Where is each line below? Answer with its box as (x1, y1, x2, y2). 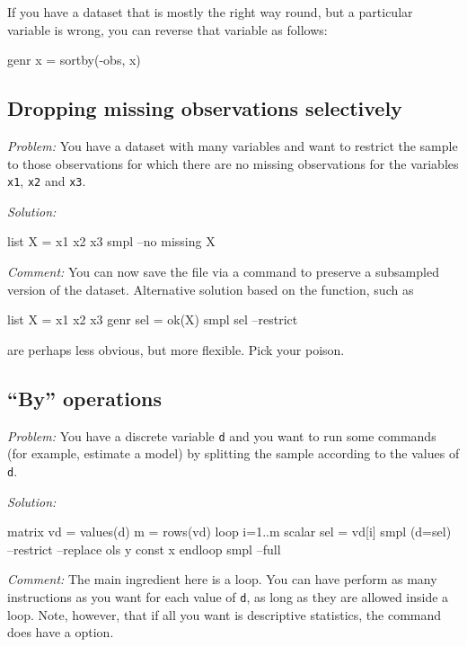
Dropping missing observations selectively (7, 94, 402, 122)
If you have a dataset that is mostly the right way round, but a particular (7, 3, 413, 21)
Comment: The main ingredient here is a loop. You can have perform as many (7, 570, 437, 589)
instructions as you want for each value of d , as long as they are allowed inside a (7, 587, 449, 606)
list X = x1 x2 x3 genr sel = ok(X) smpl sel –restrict (7, 310, 298, 329)
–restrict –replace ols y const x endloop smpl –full (7, 539, 281, 558)
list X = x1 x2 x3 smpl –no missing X (7, 232, 216, 251)
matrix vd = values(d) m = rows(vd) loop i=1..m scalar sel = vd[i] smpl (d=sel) (7, 522, 452, 541)
